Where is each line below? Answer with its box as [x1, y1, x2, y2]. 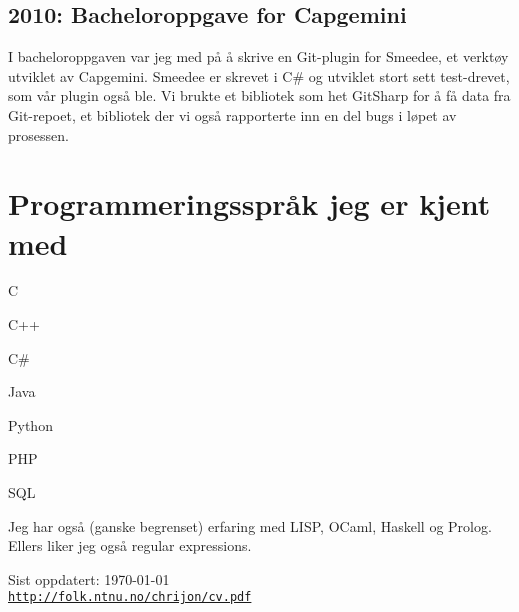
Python [8, 414, 53, 435]
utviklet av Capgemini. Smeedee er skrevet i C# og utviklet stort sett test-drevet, [8, 65, 510, 86]
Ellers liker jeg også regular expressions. [8, 535, 252, 556]
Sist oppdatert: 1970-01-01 [8, 568, 170, 589]
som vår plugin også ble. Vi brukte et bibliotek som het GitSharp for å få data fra [8, 85, 511, 106]
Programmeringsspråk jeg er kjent [8, 183, 491, 224]
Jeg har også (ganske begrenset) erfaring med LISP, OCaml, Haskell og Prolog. [8, 515, 492, 536]
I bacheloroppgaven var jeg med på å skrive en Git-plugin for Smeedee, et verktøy [8, 46, 509, 67]
